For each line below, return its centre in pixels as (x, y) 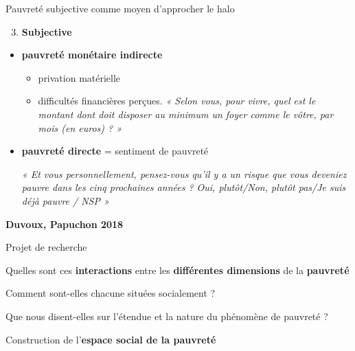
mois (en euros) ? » (80, 127)
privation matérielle (79, 77)
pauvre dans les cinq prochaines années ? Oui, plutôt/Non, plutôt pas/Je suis (184, 187)
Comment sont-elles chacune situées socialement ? (111, 293)
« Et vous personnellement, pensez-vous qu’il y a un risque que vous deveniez (184, 173)
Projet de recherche (46, 247)
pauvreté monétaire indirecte (92, 55)
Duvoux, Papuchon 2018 (65, 224)
